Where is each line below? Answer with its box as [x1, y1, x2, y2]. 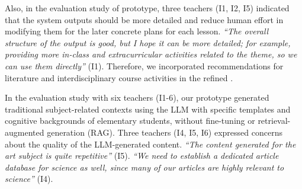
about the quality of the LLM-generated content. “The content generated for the [5, 137, 296, 150]
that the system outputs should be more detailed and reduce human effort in [5, 13, 284, 25]
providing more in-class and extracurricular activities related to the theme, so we [5, 48, 297, 60]
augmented [5, 126, 44, 138]
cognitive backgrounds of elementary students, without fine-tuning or [5, 114, 255, 127]
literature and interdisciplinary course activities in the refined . [5, 71, 233, 84]
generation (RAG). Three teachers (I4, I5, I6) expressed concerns [47, 126, 282, 138]
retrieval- [258, 114, 291, 127]
